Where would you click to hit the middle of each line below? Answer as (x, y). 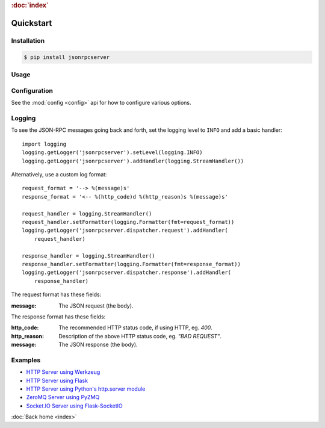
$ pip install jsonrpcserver (67, 57)
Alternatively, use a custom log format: (59, 175)
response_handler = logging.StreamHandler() (89, 256)
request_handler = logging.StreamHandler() (87, 213)
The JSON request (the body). (96, 305)
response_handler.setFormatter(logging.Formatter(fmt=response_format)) (131, 264)
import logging (44, 144)
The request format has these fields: (56, 294)
